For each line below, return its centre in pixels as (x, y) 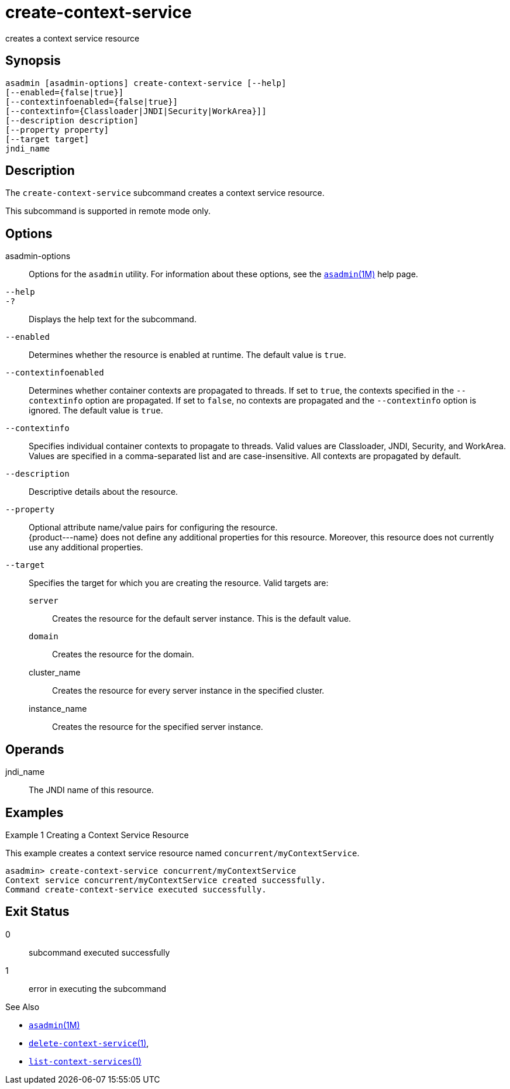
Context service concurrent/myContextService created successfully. (166, 880)
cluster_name (55, 673)
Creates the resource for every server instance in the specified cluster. (188, 691)
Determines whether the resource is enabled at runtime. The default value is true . (187, 355)
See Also (23, 1007)
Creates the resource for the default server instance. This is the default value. (202, 619)
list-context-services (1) (85, 1061)
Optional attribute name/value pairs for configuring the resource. (153, 528)
